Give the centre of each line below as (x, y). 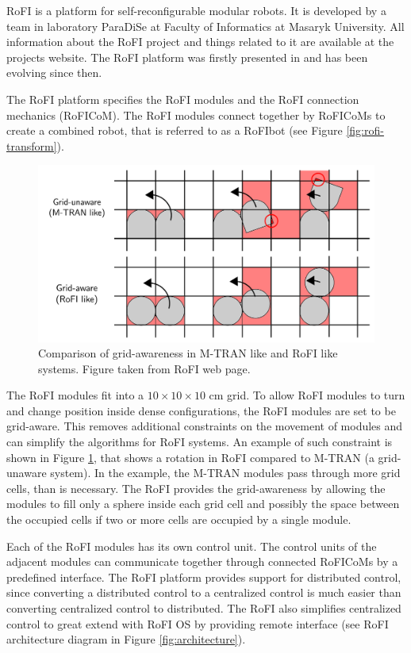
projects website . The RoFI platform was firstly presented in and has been (187, 57)
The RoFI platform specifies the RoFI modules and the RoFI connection (183, 99)
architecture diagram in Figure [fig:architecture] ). (126, 639)
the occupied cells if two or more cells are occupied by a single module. (179, 519)
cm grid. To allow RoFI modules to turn (307, 395)
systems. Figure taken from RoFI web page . (144, 368)
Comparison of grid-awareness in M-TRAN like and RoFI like (188, 353)
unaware (27, 473)
